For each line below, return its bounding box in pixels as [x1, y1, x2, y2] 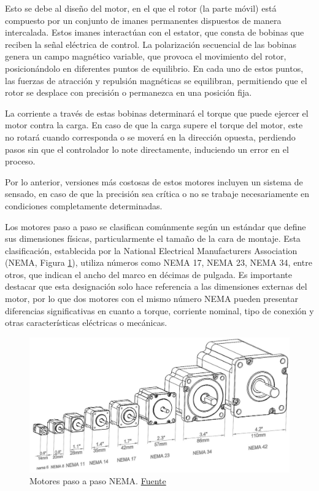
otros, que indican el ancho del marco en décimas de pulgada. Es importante [5, 268, 292, 280]
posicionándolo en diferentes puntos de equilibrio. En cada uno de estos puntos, [5, 61, 304, 74]
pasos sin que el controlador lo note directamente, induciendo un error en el [5, 142, 289, 155]
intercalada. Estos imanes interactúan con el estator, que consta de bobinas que [5, 26, 304, 39]
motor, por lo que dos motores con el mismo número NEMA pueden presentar [5, 292, 298, 305]
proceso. [5, 155, 36, 168]
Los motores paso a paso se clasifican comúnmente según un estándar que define [5, 220, 306, 233]
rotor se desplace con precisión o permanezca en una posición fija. [5, 86, 252, 99]
